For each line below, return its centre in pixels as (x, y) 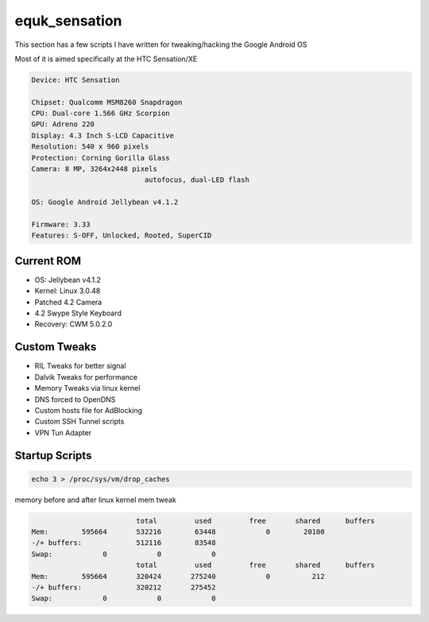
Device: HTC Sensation (75, 80)
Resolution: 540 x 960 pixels (90, 147)
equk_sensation (68, 21)
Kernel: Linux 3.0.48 (68, 291)
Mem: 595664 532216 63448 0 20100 (178, 532)
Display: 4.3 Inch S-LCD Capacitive (103, 135)
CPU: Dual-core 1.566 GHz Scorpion (100, 114)
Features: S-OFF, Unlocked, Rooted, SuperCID (122, 236)
